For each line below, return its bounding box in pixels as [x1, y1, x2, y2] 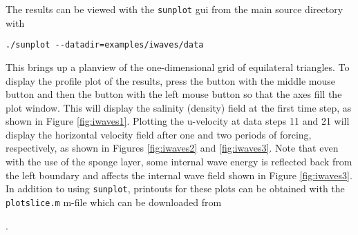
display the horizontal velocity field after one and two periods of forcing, [6, 127, 312, 141]
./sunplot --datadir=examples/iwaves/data [6, 40, 204, 50]
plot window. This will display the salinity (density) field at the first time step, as [6, 100, 352, 114]
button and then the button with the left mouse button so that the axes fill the [6, 87, 342, 101]
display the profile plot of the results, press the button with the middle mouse [6, 73, 335, 88]
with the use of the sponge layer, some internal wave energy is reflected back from [6, 154, 352, 169]
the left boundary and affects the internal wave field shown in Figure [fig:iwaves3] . [6, 167, 352, 182]
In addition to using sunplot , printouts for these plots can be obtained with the [6, 181, 345, 196]
